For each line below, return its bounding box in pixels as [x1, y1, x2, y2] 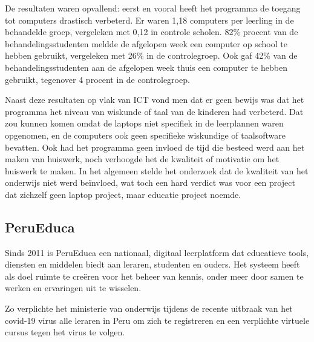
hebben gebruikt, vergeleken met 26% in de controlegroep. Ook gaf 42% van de [5, 49, 298, 62]
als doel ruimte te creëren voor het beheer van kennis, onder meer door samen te [5, 269, 304, 282]
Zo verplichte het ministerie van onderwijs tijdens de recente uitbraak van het [5, 302, 293, 315]
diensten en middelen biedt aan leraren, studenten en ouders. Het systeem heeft [5, 258, 300, 271]
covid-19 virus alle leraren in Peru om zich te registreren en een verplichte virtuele [5, 314, 310, 326]
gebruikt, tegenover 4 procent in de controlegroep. [5, 73, 190, 85]
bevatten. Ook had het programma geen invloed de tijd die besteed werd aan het [5, 140, 305, 153]
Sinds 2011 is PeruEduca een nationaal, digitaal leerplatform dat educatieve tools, [5, 246, 309, 258]
